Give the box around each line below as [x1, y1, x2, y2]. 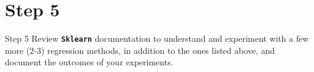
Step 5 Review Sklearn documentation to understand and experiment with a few [5, 32, 309, 45]
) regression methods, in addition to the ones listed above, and [41, 44, 275, 56]
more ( [5, 44, 30, 56]
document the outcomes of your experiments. [5, 56, 173, 68]
